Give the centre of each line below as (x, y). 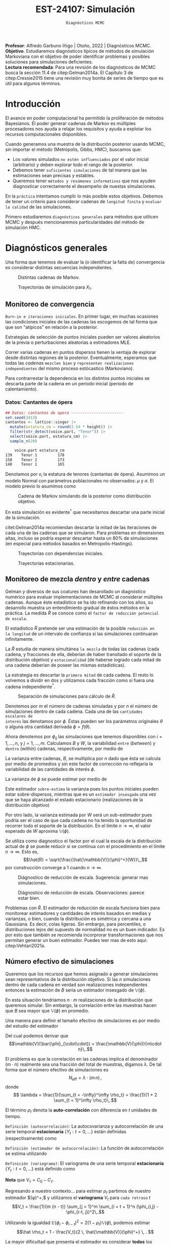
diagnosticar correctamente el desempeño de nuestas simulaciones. (84, 186)
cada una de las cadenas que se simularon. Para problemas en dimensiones (85, 533)
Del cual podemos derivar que (37, 1036)
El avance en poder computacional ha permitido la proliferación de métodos (84, 118)
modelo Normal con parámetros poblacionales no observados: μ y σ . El (79, 481)
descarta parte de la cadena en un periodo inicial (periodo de (69, 384)
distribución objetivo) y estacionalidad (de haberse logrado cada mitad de (83, 660)
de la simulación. (23, 517)
